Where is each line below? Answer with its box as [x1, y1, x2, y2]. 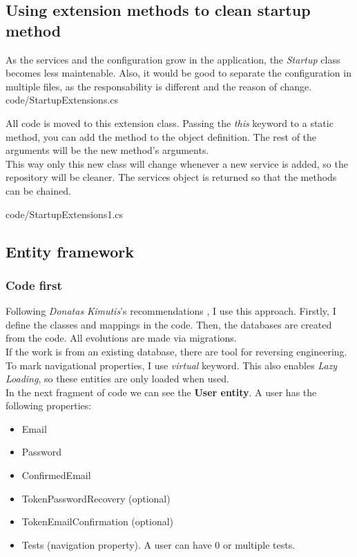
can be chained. [6, 183, 71, 197]
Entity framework [6, 240, 135, 262]
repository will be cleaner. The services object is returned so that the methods [6, 170, 337, 184]
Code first [6, 276, 62, 293]
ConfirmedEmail [21, 468, 91, 482]
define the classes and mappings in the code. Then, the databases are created [6, 317, 332, 331]
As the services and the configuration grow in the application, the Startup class [6, 52, 340, 66]
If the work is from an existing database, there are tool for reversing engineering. [6, 344, 347, 358]
